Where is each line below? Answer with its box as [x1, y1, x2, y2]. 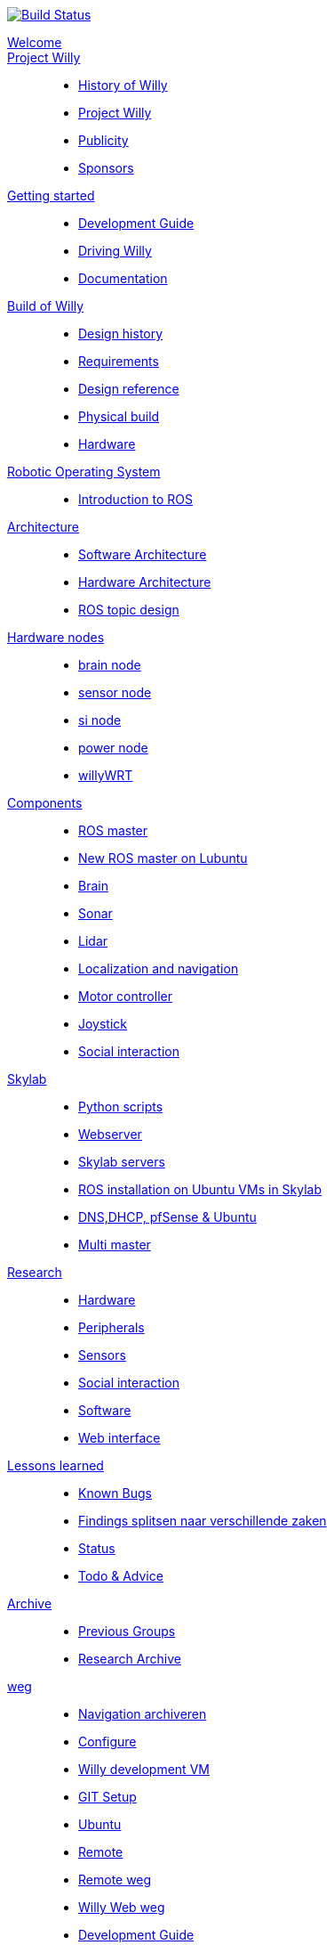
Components [7, 795, 83, 810]
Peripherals [78, 1320, 145, 1335]
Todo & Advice [78, 1568, 163, 1583]
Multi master [78, 1237, 151, 1252]
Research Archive [78, 1651, 181, 1666]
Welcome [7, 35, 62, 50]
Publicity [78, 133, 129, 148]
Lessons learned [7, 1458, 104, 1473]
